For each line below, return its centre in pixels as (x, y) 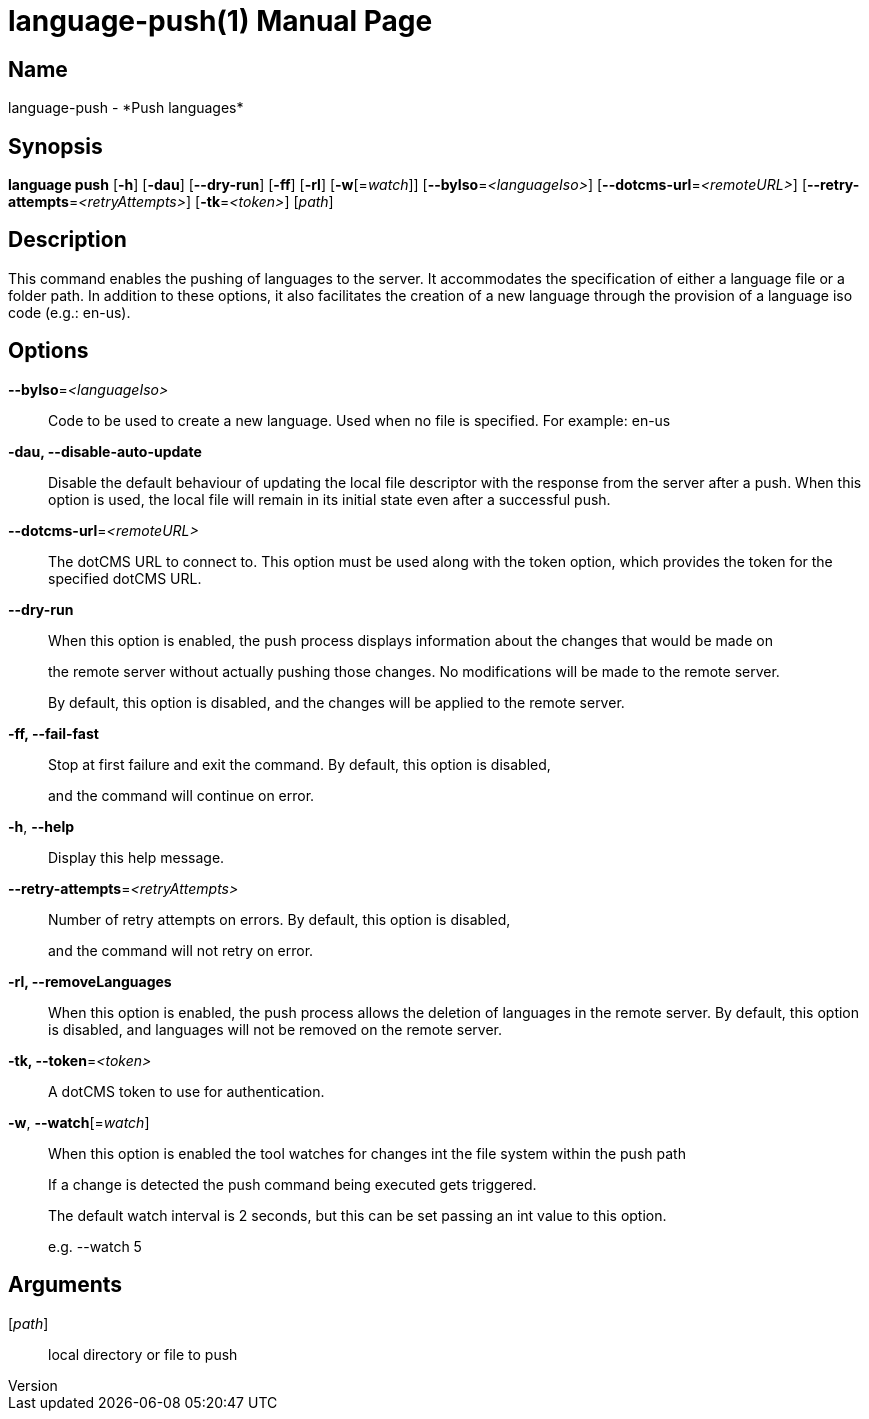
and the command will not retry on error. (181, 950)
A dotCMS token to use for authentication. (186, 1091)
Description (67, 240)
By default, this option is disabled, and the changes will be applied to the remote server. (336, 702)
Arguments (65, 1285)
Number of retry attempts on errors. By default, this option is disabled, (279, 919)
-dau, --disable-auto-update (105, 451)
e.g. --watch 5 (95, 1246)
